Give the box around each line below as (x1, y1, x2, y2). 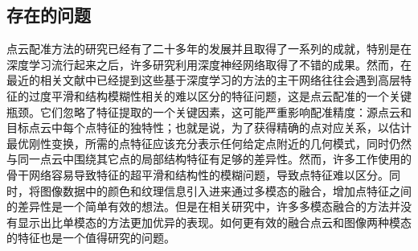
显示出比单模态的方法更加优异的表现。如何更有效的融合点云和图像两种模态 (17, 213, 412, 230)
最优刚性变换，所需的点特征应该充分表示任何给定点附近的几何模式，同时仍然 (6, 134, 412, 151)
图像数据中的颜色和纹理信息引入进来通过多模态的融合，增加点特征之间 (39, 182, 412, 199)
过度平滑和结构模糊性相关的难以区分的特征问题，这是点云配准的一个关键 (28, 87, 412, 104)
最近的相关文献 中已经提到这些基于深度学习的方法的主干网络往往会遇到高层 (6, 72, 400, 88)
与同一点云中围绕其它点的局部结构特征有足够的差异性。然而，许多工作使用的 (6, 150, 412, 167)
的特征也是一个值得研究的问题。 (6, 229, 175, 246)
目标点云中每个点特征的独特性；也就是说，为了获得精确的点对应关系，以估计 (6, 119, 412, 136)
